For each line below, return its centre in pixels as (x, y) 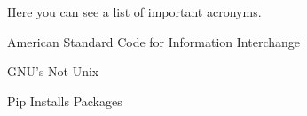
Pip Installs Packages (65, 101)
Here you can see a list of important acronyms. (134, 12)
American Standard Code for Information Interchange (154, 41)
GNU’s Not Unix (53, 71)
